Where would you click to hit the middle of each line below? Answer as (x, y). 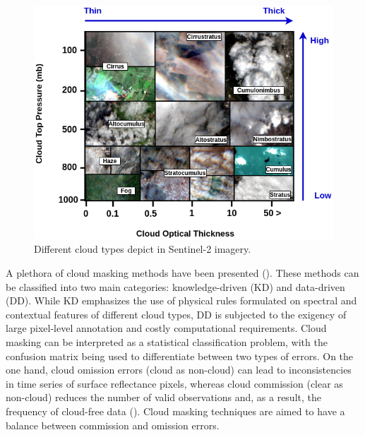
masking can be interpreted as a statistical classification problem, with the (167, 341)
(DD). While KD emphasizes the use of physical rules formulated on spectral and (181, 300)
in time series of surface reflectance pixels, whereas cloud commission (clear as (174, 383)
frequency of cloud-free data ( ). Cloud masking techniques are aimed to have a (175, 411)
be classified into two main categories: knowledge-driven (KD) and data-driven (175, 286)
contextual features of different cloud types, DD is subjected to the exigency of (176, 314)
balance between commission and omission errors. (113, 425)
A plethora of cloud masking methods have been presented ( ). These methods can (182, 272)
